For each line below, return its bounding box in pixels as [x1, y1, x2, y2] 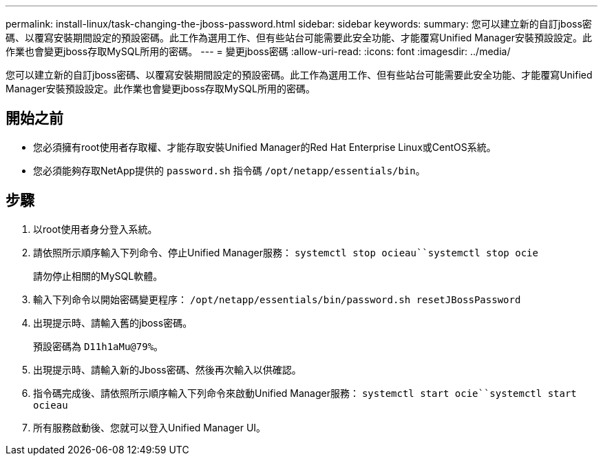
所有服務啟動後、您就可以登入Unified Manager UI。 [33, 421, 266, 433]
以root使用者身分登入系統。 [33, 223, 158, 235]
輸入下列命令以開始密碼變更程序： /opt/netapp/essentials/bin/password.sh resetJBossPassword [33, 293, 521, 305]
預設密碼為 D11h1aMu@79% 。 [33, 340, 164, 352]
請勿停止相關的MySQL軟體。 [33, 269, 163, 282]
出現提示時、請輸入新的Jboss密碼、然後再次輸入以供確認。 [33, 363, 301, 376]
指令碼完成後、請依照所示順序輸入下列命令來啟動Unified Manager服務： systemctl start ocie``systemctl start [33, 387, 577, 399]
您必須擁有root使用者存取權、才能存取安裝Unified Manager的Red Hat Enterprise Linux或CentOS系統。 [33, 141, 496, 153]
